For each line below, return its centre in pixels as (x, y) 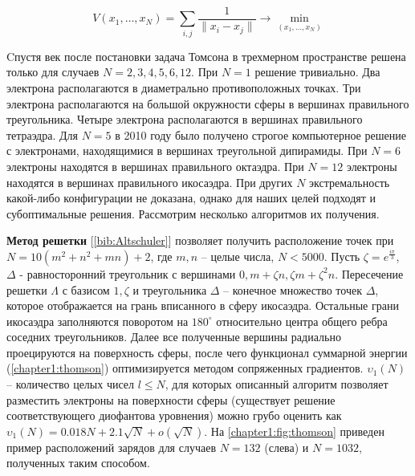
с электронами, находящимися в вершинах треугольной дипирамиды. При (187, 151)
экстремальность (350, 182)
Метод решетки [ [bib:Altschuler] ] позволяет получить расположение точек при (200, 240)
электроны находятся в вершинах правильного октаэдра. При (155, 166)
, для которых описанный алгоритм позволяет (277, 384)
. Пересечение (369, 273)
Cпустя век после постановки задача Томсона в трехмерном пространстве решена (206, 56)
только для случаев (53, 72)
